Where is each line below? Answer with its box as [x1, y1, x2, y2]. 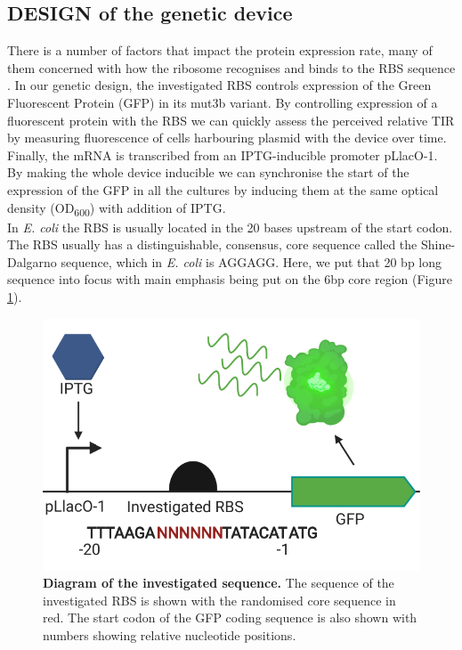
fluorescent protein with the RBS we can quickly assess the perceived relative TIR [7, 110, 455, 129]
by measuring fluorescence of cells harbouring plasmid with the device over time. [7, 128, 447, 147]
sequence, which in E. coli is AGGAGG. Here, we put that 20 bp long [61, 252, 442, 271]
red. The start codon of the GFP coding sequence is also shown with [43, 608, 417, 627]
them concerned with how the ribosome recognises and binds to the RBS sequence [7, 58, 456, 77]
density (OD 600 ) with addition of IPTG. [7, 198, 226, 219]
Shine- [420, 235, 456, 254]
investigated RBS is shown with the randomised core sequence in [43, 590, 396, 609]
